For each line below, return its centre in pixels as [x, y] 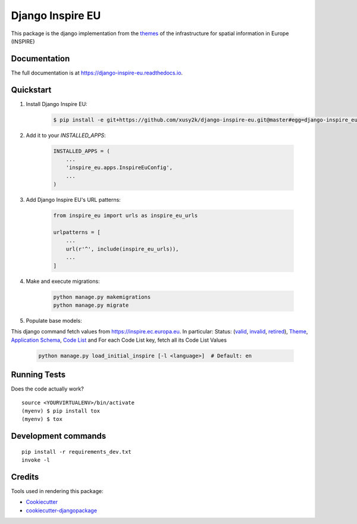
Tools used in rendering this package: [57, 491]
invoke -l [36, 460]
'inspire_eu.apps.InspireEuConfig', [119, 168]
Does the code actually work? [48, 389]
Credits [25, 477]
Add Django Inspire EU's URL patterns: [73, 200]
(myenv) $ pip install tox [61, 411]
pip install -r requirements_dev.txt [77, 452]
